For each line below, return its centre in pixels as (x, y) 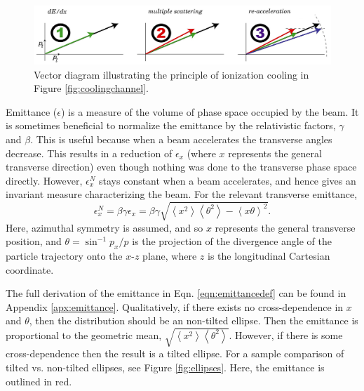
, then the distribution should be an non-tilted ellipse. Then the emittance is (194, 320)
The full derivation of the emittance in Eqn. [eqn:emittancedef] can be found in (176, 293)
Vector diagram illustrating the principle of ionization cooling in (171, 74)
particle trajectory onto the (64, 255)
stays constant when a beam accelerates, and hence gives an (228, 180)
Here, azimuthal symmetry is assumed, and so (105, 227)
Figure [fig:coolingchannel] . (92, 88)
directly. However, (44, 180)
